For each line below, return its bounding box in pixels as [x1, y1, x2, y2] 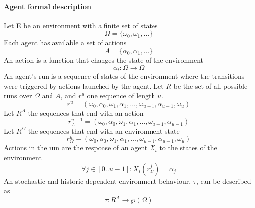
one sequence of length [87, 90, 155, 101]
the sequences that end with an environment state [28, 125, 180, 136]
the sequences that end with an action [28, 107, 144, 118]
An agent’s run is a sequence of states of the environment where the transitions [4, 71, 245, 81]
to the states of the [159, 142, 217, 153]
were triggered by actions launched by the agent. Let [4, 80, 164, 91]
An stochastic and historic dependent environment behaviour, [4, 175, 191, 186]
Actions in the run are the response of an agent [4, 142, 148, 153]
